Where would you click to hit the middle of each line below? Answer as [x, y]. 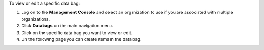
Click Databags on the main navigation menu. [67, 26]
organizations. [36, 19]
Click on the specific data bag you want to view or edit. [77, 32]
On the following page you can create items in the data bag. [81, 39]
